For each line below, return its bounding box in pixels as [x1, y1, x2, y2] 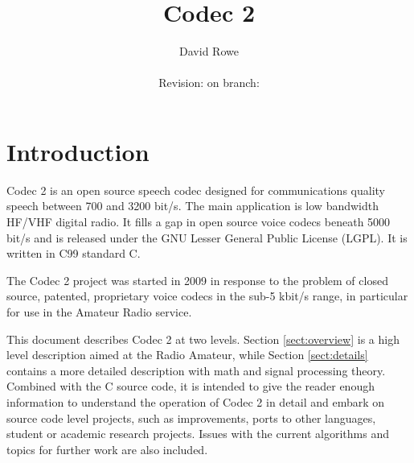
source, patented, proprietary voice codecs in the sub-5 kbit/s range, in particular [6, 287, 408, 304]
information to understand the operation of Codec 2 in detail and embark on [6, 393, 385, 410]
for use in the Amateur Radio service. [6, 304, 192, 320]
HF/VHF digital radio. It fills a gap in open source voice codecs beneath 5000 [6, 213, 391, 230]
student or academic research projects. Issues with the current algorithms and [6, 425, 389, 442]
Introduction [6, 134, 150, 167]
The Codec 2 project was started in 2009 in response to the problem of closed [6, 271, 388, 288]
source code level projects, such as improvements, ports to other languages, [6, 409, 376, 426]
